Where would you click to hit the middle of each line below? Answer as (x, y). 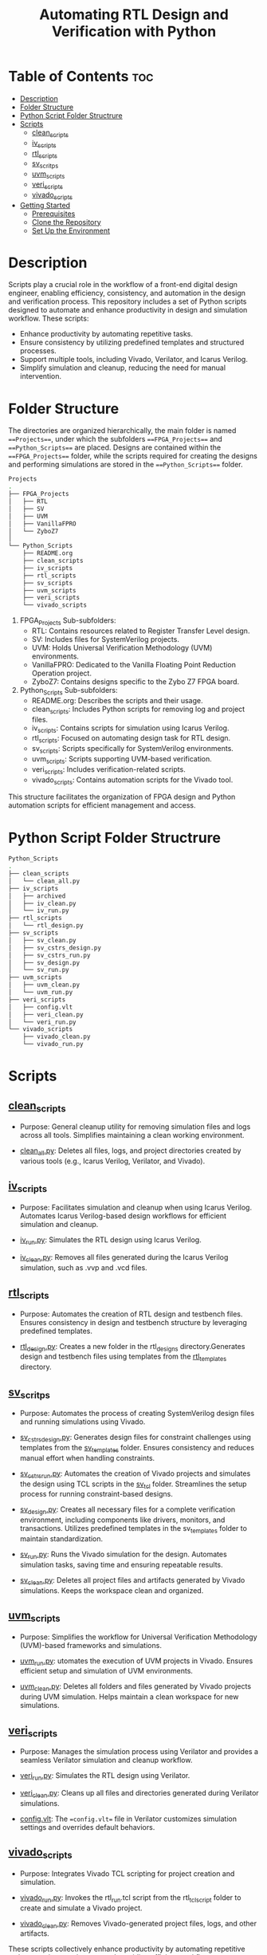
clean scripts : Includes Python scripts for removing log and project (138, 710)
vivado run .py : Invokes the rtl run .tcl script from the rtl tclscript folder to (130, 1898)
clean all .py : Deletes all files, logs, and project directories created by (130, 1151)
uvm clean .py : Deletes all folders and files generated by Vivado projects (135, 1688)
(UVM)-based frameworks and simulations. (90, 1645)
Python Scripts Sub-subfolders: (69, 691)
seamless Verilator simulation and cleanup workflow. (106, 1760)
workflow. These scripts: (49, 319)
